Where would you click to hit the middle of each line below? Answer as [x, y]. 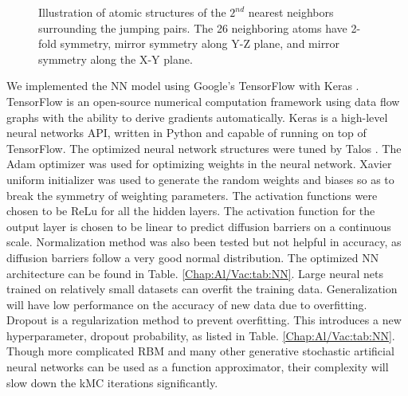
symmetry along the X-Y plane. [116, 59]
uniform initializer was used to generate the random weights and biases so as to [200, 179]
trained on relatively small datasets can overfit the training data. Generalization [202, 289]
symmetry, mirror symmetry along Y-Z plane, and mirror [200, 43]
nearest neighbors [291, 12]
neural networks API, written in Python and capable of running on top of [186, 133]
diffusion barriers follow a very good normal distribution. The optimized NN [193, 257]
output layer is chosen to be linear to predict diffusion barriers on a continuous [199, 226]
